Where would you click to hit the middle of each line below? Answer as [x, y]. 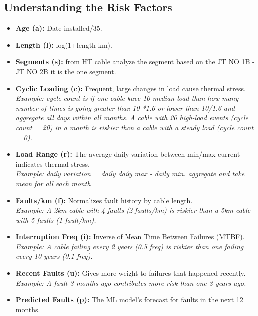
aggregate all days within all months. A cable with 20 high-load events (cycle [132, 118]
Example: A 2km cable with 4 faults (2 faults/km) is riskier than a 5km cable [133, 210]
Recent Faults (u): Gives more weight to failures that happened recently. [130, 273]
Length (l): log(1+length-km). [64, 45]
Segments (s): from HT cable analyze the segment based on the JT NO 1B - [135, 62]
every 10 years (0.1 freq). [54, 256]
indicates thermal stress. [53, 163]
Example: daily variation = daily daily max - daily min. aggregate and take [130, 173]
